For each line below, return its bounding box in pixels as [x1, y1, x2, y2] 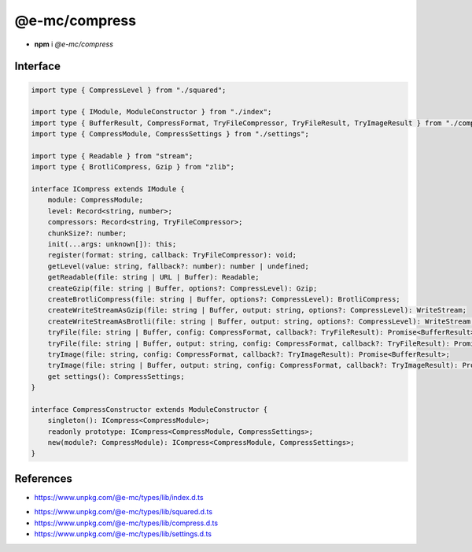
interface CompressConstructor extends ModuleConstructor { [31, 405, 268, 413]
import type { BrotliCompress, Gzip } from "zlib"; [31, 162, 235, 172]
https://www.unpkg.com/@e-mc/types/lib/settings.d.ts [34, 529, 212, 539]
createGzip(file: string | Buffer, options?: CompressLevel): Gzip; [47, 283, 318, 293]
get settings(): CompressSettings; [47, 372, 185, 381]
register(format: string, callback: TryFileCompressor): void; [47, 250, 297, 260]
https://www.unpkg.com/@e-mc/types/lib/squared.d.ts [34, 507, 212, 517]
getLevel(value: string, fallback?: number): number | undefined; [47, 261, 310, 271]
